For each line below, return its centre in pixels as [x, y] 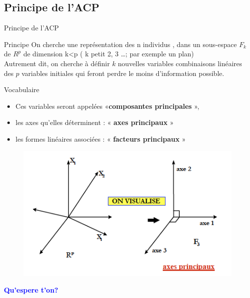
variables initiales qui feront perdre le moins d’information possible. [123, 73]
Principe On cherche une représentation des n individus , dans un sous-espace [120, 44]
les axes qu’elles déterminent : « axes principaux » [95, 122]
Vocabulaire [22, 89]
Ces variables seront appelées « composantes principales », [107, 106]
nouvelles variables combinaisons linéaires [180, 63]
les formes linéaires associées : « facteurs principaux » [100, 138]
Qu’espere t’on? [31, 289]
